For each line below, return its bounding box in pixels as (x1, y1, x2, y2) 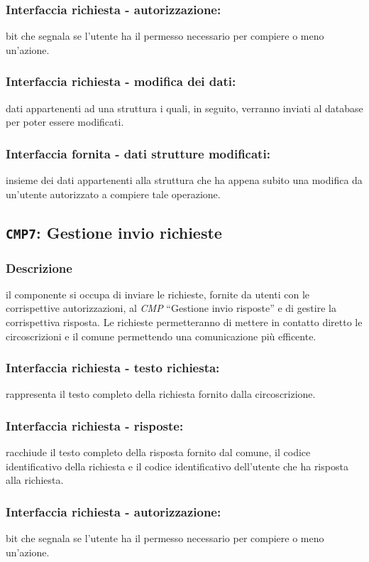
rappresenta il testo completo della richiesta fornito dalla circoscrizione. (6, 387, 316, 401)
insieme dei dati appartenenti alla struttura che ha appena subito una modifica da (6, 173, 363, 188)
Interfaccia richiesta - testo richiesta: (6, 359, 220, 377)
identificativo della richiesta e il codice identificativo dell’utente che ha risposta (6, 458, 348, 473)
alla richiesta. (6, 472, 64, 487)
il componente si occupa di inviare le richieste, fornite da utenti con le (6, 286, 310, 301)
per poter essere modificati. (6, 114, 124, 129)
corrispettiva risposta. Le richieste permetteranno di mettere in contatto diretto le (6, 314, 363, 329)
